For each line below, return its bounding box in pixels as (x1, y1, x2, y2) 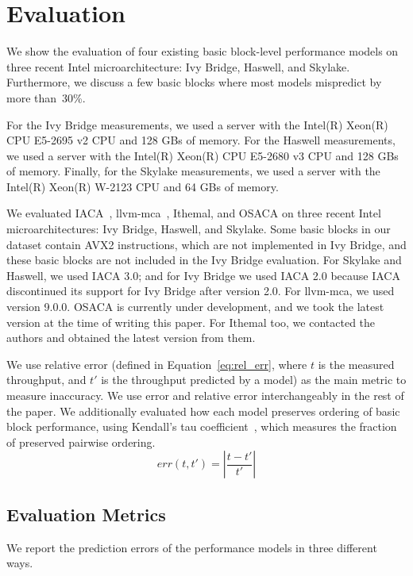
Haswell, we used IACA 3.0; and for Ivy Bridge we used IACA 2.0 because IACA (6, 267, 400, 283)
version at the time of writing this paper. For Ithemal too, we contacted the (6, 313, 376, 330)
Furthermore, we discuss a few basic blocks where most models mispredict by (6, 74, 382, 90)
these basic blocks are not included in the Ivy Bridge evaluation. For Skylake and (6, 252, 402, 268)
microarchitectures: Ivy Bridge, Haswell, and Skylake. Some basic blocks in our (6, 221, 391, 237)
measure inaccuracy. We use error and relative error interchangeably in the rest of (6, 387, 404, 403)
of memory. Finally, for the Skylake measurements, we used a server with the (6, 163, 380, 179)
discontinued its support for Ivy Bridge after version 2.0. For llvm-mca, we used (6, 282, 395, 299)
